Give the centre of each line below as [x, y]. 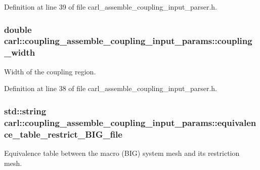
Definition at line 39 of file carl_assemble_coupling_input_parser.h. [111, 7]
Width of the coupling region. [50, 71]
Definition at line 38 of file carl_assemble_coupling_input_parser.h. [111, 88]
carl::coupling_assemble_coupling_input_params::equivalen [130, 122]
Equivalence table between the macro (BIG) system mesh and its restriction [122, 153]
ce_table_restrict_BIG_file [63, 134]
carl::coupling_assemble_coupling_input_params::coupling [128, 41]
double [18, 29]
